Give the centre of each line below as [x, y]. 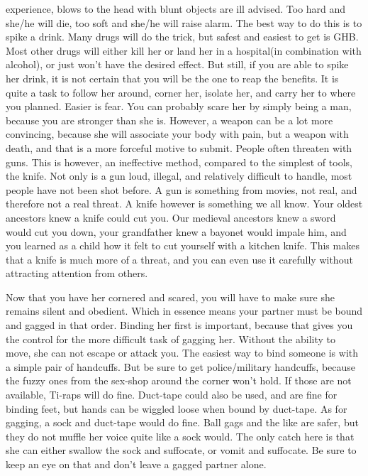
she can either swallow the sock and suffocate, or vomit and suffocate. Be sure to [181, 450]
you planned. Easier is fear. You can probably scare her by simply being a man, [179, 106]
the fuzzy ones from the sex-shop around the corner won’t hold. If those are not [179, 380]
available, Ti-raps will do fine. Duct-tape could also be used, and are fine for [172, 395]
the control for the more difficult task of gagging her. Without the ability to [171, 339]
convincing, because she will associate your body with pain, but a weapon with [177, 134]
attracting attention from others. [77, 273]
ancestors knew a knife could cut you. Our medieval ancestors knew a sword [171, 217]
